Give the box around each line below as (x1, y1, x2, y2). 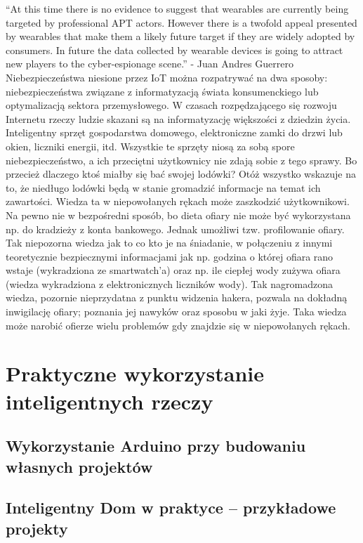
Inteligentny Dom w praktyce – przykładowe (6, 497, 336, 518)
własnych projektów (6, 455, 153, 477)
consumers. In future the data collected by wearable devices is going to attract (6, 42, 343, 57)
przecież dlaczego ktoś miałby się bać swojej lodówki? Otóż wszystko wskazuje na (6, 166, 356, 181)
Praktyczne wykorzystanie (6, 359, 265, 388)
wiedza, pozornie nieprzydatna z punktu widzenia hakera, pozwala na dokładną (6, 290, 348, 305)
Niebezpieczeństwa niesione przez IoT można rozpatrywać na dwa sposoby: (6, 70, 328, 84)
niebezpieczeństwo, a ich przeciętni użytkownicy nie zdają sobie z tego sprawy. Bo (6, 152, 357, 167)
